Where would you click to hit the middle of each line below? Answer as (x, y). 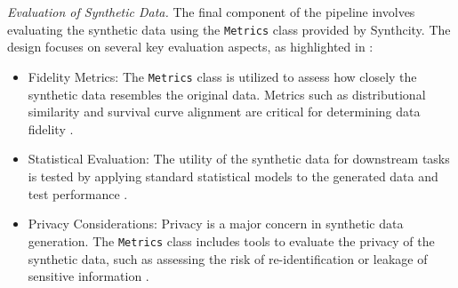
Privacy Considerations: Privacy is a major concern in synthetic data (216, 224)
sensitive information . (88, 276)
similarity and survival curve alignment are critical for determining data (224, 112)
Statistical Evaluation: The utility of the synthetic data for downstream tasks (239, 159)
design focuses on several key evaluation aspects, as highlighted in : (190, 47)
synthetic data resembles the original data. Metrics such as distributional (227, 94)
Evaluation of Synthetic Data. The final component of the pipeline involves (211, 12)
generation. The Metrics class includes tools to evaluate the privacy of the (231, 240)
